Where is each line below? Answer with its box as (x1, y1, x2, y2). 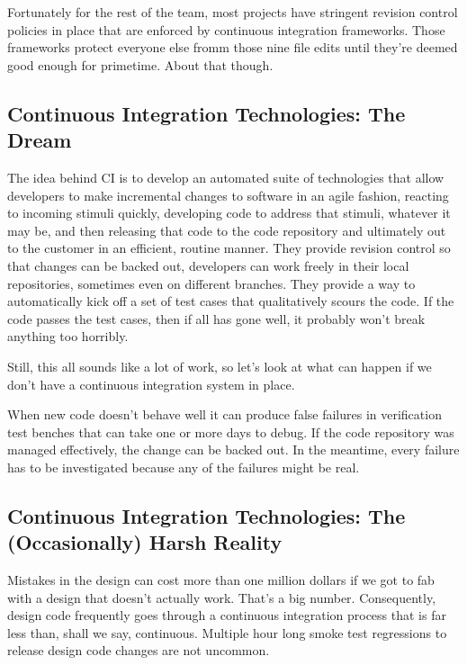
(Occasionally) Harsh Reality (7, 528, 283, 556)
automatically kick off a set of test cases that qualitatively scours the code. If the (7, 292, 454, 310)
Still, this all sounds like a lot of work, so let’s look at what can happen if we (7, 356, 432, 375)
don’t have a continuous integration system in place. (7, 374, 295, 393)
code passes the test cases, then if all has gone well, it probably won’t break (7, 309, 426, 328)
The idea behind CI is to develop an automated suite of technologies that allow (7, 167, 445, 186)
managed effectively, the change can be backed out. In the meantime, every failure (7, 440, 460, 459)
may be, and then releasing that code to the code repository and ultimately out (7, 220, 446, 239)
